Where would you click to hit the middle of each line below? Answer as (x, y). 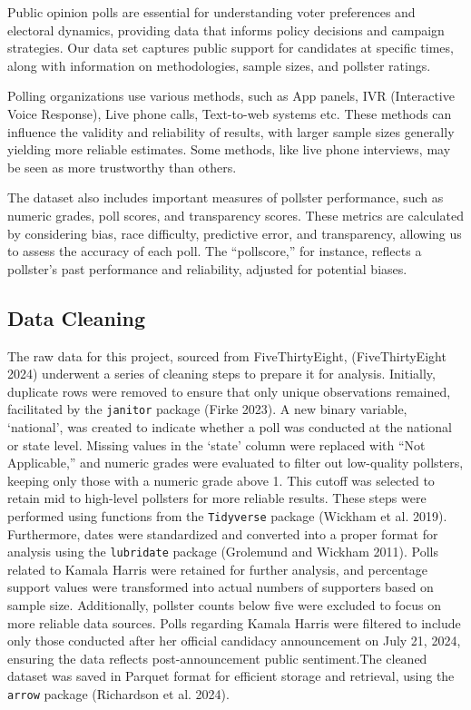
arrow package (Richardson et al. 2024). (118, 693)
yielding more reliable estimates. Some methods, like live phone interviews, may (229, 149)
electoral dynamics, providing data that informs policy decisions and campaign (226, 30)
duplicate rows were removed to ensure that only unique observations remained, (229, 391)
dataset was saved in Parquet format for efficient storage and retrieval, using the (231, 676)
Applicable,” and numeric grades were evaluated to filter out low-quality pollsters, (235, 463)
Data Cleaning (76, 317)
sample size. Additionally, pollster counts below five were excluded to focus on (225, 605)
